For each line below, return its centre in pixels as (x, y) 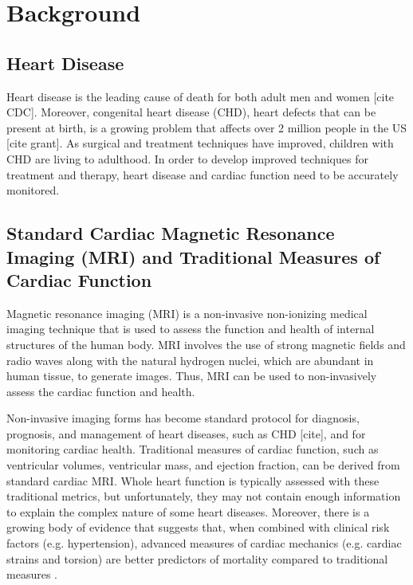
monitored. (33, 190)
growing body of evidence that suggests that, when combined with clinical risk (198, 527)
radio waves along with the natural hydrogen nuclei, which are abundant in (190, 360)
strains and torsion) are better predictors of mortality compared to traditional (197, 558)
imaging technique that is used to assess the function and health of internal (191, 329)
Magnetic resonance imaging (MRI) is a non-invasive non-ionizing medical (187, 313)
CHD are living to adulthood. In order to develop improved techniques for (187, 158)
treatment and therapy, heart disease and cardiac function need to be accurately (203, 174)
